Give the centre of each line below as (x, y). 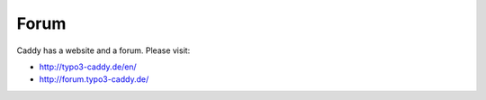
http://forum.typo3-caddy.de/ (94, 79)
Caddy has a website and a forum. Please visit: (103, 50)
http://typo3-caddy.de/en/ (88, 67)
